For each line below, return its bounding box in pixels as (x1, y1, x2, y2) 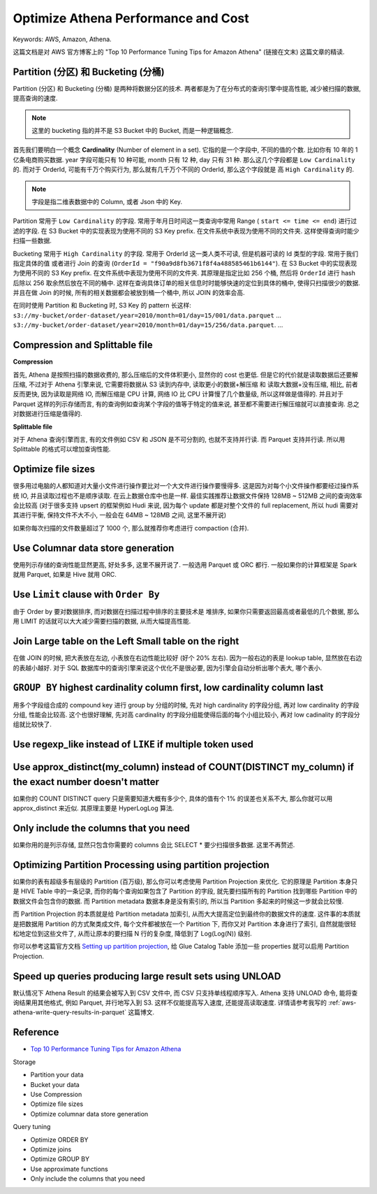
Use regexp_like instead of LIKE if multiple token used (13, 738, 254, 751)
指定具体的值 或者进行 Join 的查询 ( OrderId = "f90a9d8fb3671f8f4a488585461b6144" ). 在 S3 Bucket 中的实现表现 (13, 259, 357, 267)
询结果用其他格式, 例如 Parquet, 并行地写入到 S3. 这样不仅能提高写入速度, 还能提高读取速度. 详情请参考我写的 (13, 998, 327, 1007)
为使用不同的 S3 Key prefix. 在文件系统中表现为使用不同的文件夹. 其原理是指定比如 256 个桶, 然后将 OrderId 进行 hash (13, 269, 355, 278)
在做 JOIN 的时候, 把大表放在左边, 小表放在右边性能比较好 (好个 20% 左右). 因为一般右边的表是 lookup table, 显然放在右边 (13, 654, 362, 662)
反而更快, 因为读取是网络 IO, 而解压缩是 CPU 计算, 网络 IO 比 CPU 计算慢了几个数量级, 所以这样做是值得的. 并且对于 (13, 390, 343, 398)
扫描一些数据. (13, 236, 52, 245)
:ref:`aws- (328, 998, 357, 1007)
